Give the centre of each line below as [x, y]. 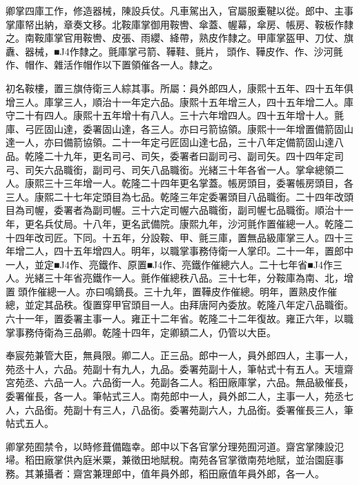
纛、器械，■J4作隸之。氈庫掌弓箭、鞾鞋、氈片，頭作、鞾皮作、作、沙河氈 [174, 51]
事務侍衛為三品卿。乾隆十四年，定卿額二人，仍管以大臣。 [145, 332]
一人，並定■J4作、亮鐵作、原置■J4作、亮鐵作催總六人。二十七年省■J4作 [169, 264]
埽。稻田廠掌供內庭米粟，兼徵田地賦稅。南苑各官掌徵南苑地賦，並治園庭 [170, 460]
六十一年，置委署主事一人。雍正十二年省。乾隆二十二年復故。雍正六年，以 [175, 319]
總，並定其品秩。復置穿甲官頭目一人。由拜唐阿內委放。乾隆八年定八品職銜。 [179, 305]
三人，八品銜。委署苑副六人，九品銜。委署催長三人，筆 [227, 409]
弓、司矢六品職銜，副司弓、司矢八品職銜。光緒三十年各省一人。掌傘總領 [170, 169]
